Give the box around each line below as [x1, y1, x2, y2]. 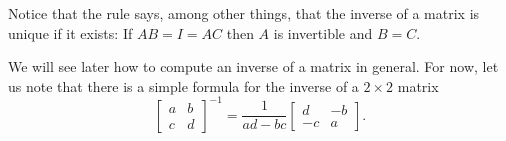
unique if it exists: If [8, 22, 133, 43]
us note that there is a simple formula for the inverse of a [8, 75, 359, 96]
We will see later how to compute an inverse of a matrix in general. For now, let [8, 56, 499, 77]
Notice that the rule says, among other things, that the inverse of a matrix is [8, 3, 480, 23]
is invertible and [273, 22, 373, 43]
